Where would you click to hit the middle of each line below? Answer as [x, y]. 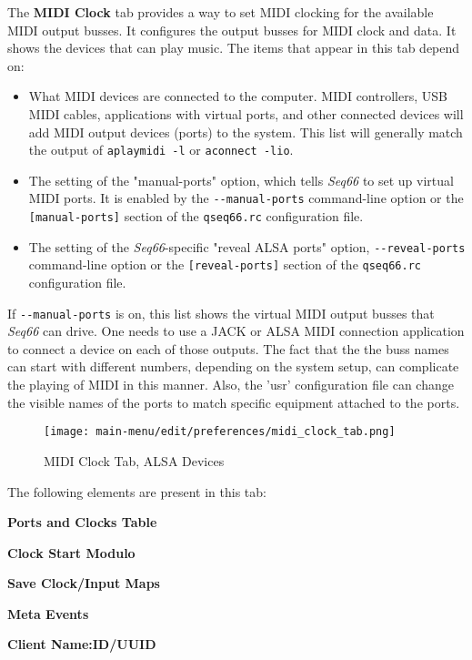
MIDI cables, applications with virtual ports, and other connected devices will [246, 113]
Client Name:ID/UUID [82, 644]
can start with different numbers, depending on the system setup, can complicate [233, 366]
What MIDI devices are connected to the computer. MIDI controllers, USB [238, 96]
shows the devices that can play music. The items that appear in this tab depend [234, 48]
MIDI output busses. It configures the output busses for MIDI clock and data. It [232, 30]
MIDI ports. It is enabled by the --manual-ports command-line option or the [246, 198]
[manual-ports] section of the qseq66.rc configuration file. [196, 216]
